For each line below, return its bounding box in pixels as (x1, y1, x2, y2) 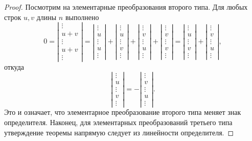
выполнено (65, 11, 99, 22)
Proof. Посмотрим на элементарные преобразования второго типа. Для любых (4, 2, 248, 12)
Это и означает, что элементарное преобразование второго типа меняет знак (4, 107, 241, 117)
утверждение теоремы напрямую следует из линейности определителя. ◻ (4, 127, 234, 137)
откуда (4, 61, 24, 72)
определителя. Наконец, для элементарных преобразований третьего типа (4, 117, 233, 128)
